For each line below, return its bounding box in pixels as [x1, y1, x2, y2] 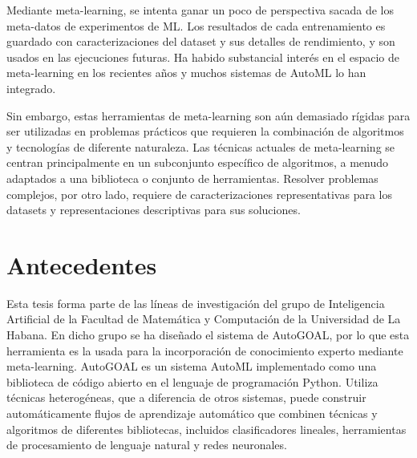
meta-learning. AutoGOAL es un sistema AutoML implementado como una [6, 358, 377, 375]
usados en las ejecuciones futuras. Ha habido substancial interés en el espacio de [6, 48, 399, 65]
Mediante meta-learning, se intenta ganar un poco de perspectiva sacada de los [6, 2, 395, 18]
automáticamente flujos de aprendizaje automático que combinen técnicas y [6, 405, 378, 421]
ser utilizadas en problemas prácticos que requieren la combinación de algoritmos [6, 123, 404, 140]
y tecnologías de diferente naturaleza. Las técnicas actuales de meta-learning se [6, 138, 395, 155]
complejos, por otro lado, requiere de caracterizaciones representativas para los [6, 185, 392, 202]
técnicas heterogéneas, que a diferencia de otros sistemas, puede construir [6, 389, 366, 406]
